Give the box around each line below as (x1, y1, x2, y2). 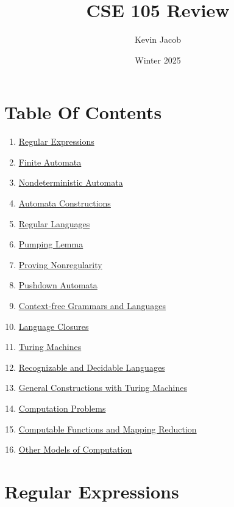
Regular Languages (18, 217, 90, 230)
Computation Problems (18, 401, 106, 414)
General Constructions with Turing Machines (18, 381, 187, 394)
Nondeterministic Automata (18, 176, 123, 189)
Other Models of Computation (18, 443, 132, 456)
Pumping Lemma (18, 238, 83, 250)
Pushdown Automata (18, 279, 97, 291)
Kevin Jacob (134, 33, 182, 46)
